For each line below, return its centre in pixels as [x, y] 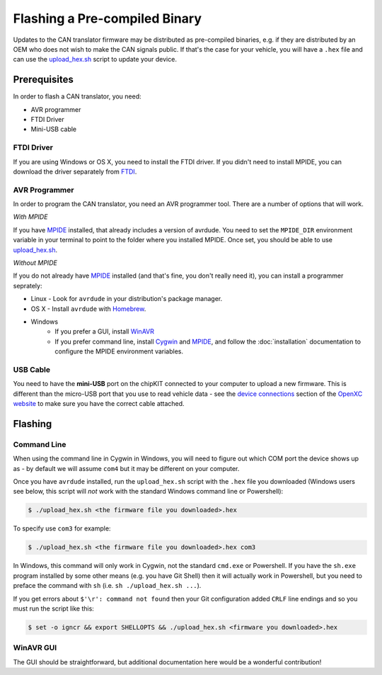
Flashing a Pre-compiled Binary [107, 18]
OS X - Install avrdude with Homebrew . [88, 309]
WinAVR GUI [35, 648]
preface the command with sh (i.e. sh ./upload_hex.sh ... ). [107, 586]
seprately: [28, 285]
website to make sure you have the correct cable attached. [99, 404]
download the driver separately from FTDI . [75, 171]
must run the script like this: [54, 608]
